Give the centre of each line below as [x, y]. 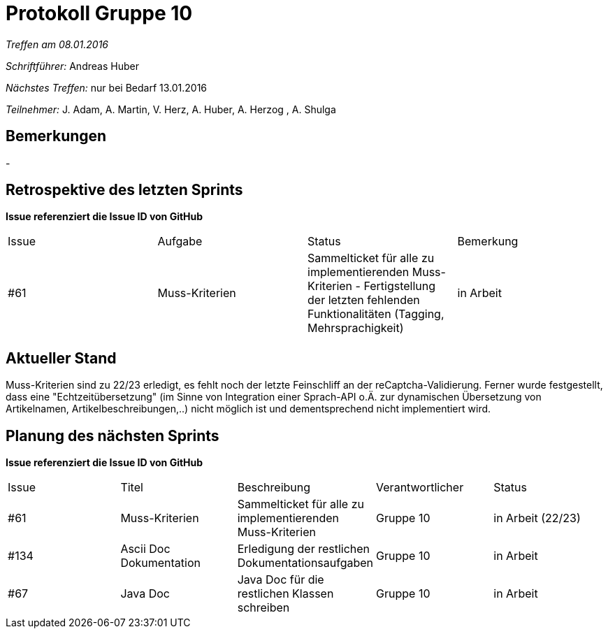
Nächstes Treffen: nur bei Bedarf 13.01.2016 [107, 87]
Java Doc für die [281, 580]
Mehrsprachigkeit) [356, 328]
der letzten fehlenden [364, 300]
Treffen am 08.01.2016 [57, 44]
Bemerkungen [56, 136]
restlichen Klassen [285, 594]
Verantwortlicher [420, 488]
